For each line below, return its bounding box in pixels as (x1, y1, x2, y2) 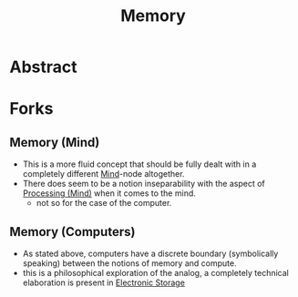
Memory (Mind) (9, 134, 100, 150)
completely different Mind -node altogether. (22, 169, 185, 179)
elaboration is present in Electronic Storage (22, 277, 185, 288)
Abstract (9, 56, 77, 77)
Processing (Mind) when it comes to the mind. (22, 188, 196, 199)
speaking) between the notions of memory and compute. (22, 258, 237, 269)
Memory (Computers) (9, 224, 136, 240)
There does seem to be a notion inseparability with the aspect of (22, 179, 266, 189)
